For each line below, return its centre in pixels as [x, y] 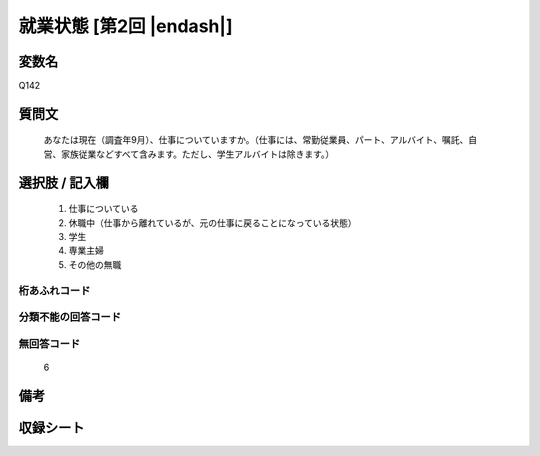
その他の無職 [95, 264]
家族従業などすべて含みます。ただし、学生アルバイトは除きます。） [197, 154]
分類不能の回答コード [70, 317]
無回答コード [49, 343]
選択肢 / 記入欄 [64, 182]
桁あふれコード [54, 290]
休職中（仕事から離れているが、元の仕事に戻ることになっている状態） [212, 222]
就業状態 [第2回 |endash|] [125, 26]
